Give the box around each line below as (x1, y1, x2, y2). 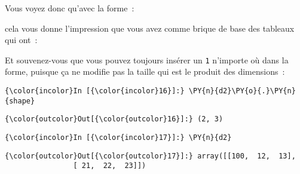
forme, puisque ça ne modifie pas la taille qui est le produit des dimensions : (5, 65, 285, 78)
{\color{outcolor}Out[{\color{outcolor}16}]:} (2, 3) (5, 115, 224, 124)
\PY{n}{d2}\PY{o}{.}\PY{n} (188, 87, 296, 96)
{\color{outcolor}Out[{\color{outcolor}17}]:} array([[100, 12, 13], (5, 151, 296, 160)
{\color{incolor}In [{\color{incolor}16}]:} (5, 87, 185, 96)
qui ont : (5, 33, 38, 46)
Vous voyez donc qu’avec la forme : (5, 2, 134, 14)
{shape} (5, 96, 35, 105)
